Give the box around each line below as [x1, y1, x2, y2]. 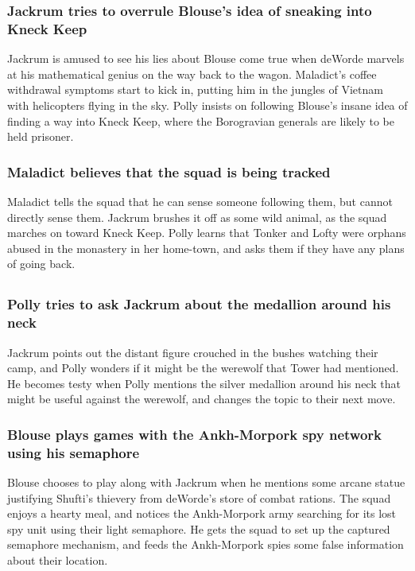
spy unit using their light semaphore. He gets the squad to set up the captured [7, 520, 390, 537]
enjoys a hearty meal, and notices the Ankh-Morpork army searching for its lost [7, 505, 397, 522]
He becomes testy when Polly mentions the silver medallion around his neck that [7, 375, 401, 391]
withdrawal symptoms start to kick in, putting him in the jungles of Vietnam [7, 81, 383, 98]
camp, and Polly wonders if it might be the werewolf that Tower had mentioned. [7, 359, 399, 376]
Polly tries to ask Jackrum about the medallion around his [7, 294, 391, 314]
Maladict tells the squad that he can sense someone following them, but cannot [7, 192, 393, 209]
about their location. [7, 551, 108, 568]
